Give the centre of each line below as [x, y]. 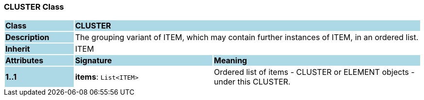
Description [27, 37]
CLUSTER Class [34, 7]
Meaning [230, 61]
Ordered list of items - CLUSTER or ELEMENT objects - [314, 72]
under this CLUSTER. [252, 82]
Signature [93, 61]
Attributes [24, 61]
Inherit [18, 49]
